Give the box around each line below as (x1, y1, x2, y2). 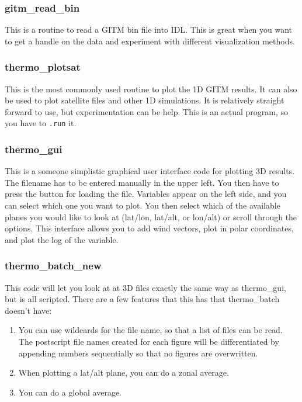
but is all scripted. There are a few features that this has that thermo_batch (5, 293, 280, 305)
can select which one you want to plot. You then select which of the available (5, 199, 280, 212)
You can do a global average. (18, 386, 122, 398)
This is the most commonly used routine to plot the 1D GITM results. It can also (5, 82, 297, 95)
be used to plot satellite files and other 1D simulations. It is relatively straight (5, 94, 284, 106)
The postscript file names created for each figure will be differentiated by (18, 335, 279, 348)
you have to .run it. (5, 117, 77, 129)
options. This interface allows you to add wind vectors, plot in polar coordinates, (5, 222, 294, 234)
